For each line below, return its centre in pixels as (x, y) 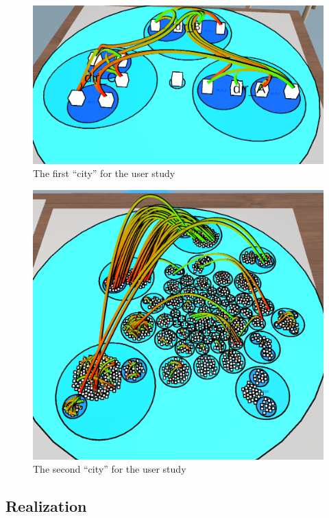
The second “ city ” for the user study (110, 469)
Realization (46, 506)
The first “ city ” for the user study (104, 173)
